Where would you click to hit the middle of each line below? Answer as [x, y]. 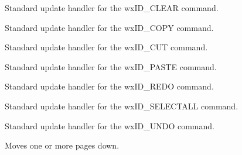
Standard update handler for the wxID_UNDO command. [110, 125]
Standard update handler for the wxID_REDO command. [109, 86]
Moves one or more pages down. [62, 145]
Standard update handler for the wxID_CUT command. [106, 47]
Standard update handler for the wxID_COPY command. [109, 27]
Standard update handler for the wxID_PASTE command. [111, 66]
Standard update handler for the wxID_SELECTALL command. [122, 106]
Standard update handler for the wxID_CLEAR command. [112, 8]
